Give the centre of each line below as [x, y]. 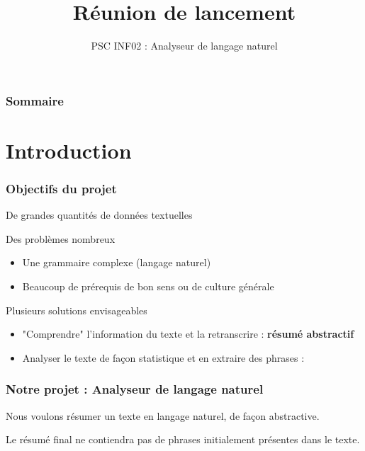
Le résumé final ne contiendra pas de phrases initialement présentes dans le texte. [183, 439]
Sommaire [35, 100]
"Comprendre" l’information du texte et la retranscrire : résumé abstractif [188, 334]
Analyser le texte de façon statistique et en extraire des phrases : [163, 357]
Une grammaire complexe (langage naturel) [117, 262]
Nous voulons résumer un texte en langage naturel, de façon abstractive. [163, 415]
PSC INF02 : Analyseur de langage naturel [184, 46]
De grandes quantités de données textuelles [99, 215]
